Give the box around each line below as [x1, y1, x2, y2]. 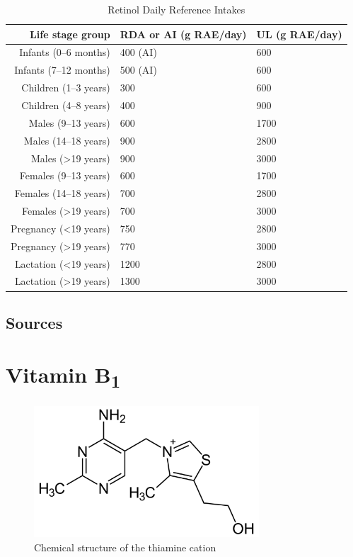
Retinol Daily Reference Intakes [108, 2, 245, 16]
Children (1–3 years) [21, 80, 110, 95]
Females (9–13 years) [19, 168, 110, 183]
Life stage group [30, 26, 110, 41]
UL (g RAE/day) [256, 26, 342, 41]
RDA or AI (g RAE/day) [120, 26, 247, 41]
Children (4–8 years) [21, 97, 110, 112]
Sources [6, 311, 63, 333]
